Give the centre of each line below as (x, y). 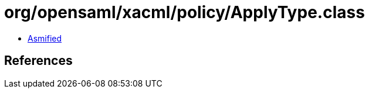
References (38, 61)
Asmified (45, 38)
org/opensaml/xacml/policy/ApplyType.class (184, 12)
